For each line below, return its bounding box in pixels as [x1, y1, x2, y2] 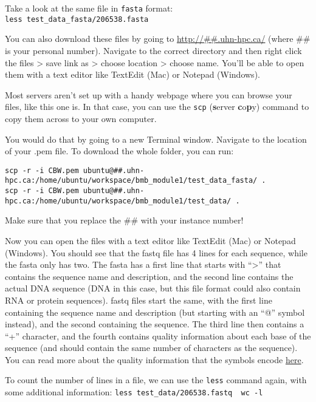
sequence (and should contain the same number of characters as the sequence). [5, 341, 298, 354]
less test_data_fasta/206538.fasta [5, 15, 149, 24]
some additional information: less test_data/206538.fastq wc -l [5, 386, 263, 398]
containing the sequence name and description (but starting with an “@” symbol [5, 305, 305, 318]
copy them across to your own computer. [5, 112, 157, 124]
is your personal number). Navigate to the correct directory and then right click [5, 44, 302, 56]
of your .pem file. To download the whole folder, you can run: [5, 145, 234, 157]
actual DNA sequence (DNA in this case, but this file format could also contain [5, 282, 301, 295]
